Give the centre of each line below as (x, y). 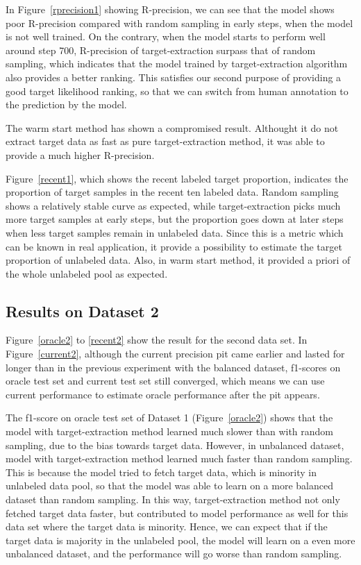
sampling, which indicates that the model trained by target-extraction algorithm (177, 64)
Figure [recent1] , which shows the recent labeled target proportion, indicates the (177, 178)
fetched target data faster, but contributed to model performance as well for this (177, 513)
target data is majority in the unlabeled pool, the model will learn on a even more (180, 540)
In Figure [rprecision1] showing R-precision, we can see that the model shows (170, 9)
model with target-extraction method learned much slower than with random (169, 431)
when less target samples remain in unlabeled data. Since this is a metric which (175, 232)
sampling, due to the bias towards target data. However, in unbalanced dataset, (175, 445)
